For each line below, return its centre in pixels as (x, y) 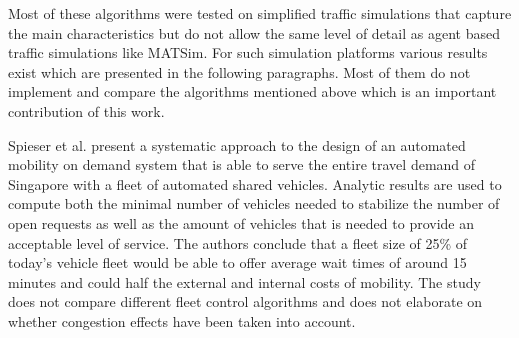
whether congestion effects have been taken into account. (182, 320)
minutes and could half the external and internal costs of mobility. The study (244, 281)
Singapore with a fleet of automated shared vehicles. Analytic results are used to (255, 183)
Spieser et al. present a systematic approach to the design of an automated (237, 144)
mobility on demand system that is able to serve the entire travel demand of (242, 164)
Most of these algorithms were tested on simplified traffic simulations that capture (260, 13)
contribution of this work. (86, 110)
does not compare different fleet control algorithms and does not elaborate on (245, 301)
